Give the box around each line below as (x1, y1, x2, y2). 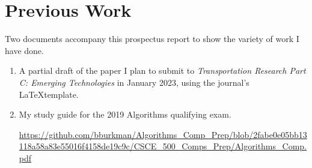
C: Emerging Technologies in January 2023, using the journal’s (19, 76, 249, 88)
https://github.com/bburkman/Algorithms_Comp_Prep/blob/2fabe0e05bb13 (19, 128, 307, 140)
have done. (5, 44, 44, 56)
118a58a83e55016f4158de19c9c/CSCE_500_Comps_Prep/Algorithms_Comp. (19, 140, 307, 152)
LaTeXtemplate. (19, 88, 79, 100)
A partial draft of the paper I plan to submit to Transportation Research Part (19, 64, 306, 77)
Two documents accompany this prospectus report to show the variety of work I (5, 32, 299, 45)
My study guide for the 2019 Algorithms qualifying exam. (19, 108, 231, 121)
